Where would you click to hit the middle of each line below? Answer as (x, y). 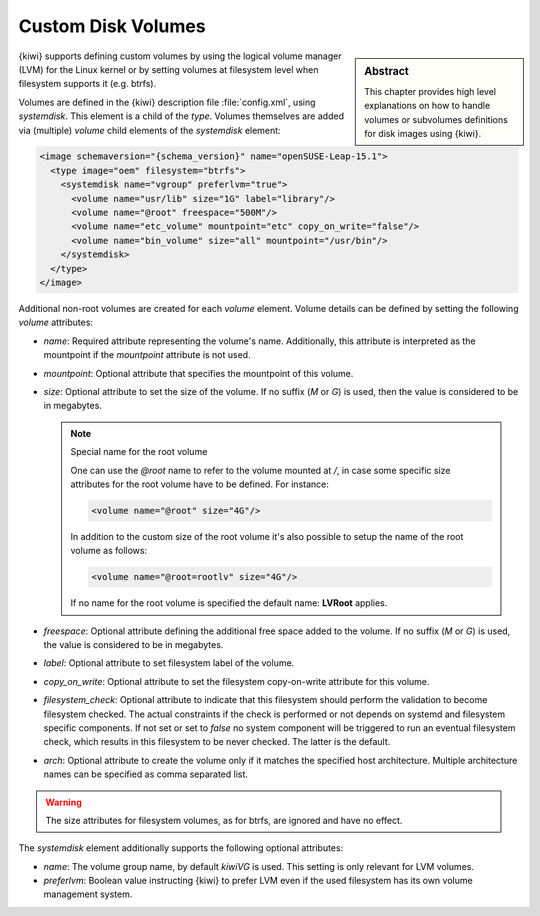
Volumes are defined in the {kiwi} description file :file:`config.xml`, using (167, 102)
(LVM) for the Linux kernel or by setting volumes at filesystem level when (168, 69)
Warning (63, 802)
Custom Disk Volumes (112, 26)
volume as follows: (109, 551)
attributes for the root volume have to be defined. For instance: (199, 484)
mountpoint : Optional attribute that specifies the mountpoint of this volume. (198, 373)
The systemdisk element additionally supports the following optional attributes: (181, 848)
